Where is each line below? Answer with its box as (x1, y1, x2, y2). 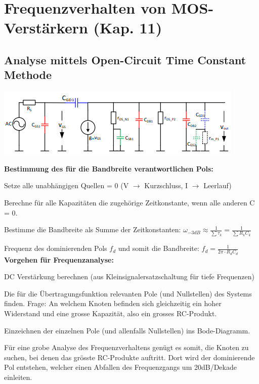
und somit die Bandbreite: (118, 243, 199, 253)
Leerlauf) (203, 180, 232, 191)
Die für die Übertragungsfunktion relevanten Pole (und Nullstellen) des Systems (4, 288, 252, 298)
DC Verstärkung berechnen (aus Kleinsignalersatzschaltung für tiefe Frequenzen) (4, 271, 254, 282)
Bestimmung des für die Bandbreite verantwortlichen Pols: (4, 163, 213, 174)
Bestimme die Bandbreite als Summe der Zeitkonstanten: (4, 224, 181, 235)
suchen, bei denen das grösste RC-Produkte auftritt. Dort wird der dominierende (4, 352, 255, 362)
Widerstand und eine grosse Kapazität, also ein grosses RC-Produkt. (4, 308, 217, 319)
